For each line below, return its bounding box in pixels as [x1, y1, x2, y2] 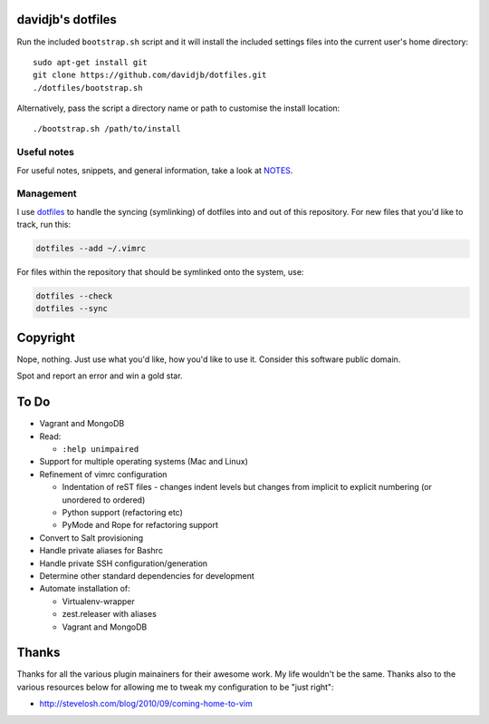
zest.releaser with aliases [62, 609, 158, 620]
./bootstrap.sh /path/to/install [33, 123, 181, 134]
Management [16, 187, 77, 200]
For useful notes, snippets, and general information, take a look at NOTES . [16, 164, 293, 176]
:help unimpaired [62, 445, 139, 455]
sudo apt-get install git [33, 57, 149, 67]
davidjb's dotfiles [16, 12, 118, 27]
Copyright [16, 329, 76, 345]
